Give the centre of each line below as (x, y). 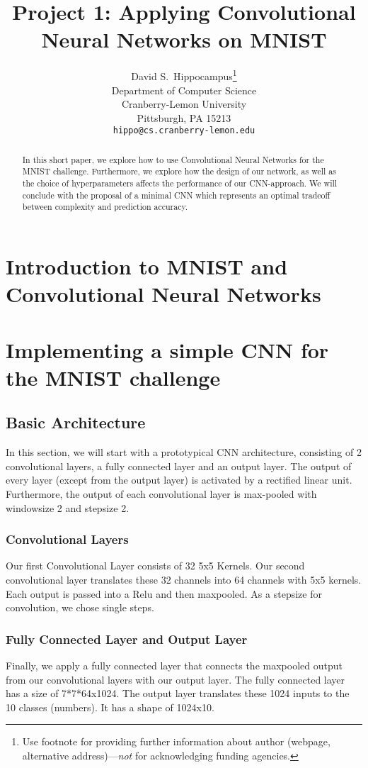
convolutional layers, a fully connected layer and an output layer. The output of (179, 466)
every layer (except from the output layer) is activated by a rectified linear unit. (179, 480)
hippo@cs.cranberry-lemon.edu (184, 131)
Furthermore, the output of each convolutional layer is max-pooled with (161, 494)
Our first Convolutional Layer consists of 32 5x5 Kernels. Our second (155, 566)
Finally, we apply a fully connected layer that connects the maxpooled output (174, 665)
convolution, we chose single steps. (80, 607)
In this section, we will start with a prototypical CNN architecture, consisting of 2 (184, 452)
